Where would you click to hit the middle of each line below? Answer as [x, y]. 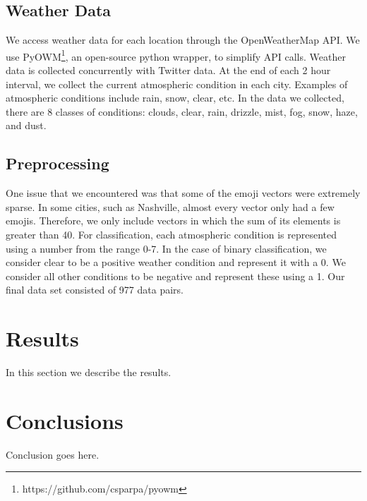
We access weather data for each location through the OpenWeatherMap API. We [183, 40]
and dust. [26, 125]
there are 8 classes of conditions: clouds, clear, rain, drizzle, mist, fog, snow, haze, [182, 111]
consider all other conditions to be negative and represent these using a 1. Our [175, 276]
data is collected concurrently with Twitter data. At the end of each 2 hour [168, 70]
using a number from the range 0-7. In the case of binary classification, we [166, 248]
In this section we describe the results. [89, 372]
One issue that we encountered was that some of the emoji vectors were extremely [183, 193]
